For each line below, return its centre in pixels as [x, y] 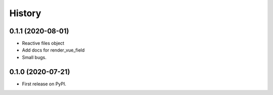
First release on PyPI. [44, 84]
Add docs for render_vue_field [53, 50]
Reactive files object [43, 43]
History [25, 13]
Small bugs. [34, 57]
